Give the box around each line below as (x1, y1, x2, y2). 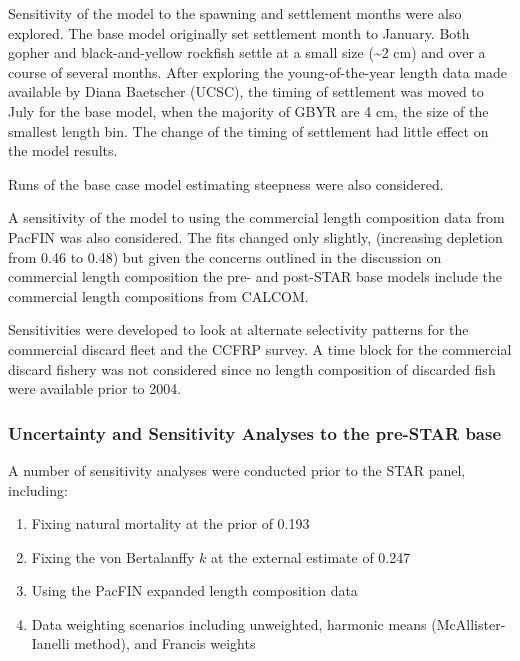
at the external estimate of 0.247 (211, 546, 411, 567)
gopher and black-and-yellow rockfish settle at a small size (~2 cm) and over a (8, 42, 486, 63)
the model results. (8, 140, 118, 161)
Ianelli (31, 633, 70, 654)
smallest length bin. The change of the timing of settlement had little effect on (8, 120, 489, 141)
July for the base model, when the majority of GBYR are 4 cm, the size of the (8, 100, 489, 121)
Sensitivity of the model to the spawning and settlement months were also (8, 3, 462, 23)
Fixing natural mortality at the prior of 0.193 (31, 513, 310, 534)
